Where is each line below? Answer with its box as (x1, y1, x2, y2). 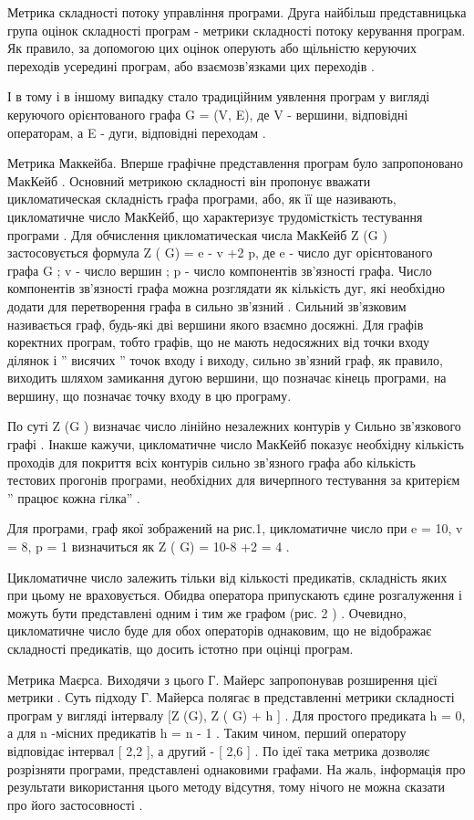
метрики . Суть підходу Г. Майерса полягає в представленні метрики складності (7, 688, 455, 707)
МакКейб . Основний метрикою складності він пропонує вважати (7, 171, 371, 190)
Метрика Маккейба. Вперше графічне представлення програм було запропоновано (7, 153, 464, 173)
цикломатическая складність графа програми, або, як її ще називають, (7, 189, 397, 208)
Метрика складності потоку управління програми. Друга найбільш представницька (7, 3, 467, 21)
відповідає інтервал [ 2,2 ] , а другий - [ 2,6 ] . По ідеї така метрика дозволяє (7, 741, 430, 760)
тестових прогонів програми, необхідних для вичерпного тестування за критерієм (7, 470, 460, 489)
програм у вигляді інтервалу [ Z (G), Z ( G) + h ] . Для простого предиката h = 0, (7, 705, 466, 724)
